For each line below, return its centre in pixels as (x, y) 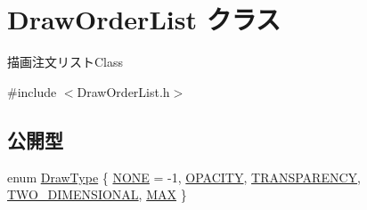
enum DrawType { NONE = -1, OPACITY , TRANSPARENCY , (184, 177)
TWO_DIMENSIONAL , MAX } (97, 194)
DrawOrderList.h (123, 91)
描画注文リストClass (65, 62)
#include (32, 91)
